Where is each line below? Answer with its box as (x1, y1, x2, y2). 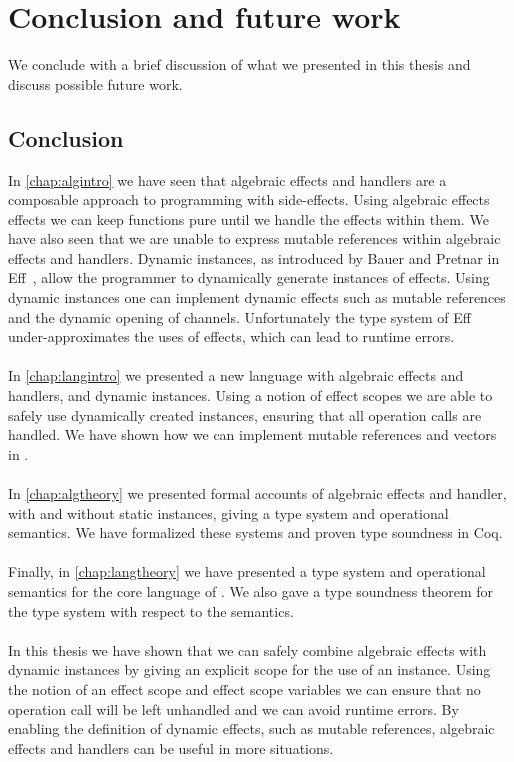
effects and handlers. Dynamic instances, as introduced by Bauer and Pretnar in (8, 247, 500, 268)
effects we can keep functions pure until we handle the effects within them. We (8, 208, 489, 229)
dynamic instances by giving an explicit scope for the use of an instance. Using (8, 659, 491, 680)
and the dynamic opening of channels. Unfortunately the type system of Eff (8, 306, 471, 327)
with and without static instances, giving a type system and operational (8, 502, 449, 523)
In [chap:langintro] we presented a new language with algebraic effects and (8, 365, 464, 386)
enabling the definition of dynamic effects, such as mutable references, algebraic (8, 718, 495, 739)
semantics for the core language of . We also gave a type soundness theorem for (8, 580, 494, 601)
